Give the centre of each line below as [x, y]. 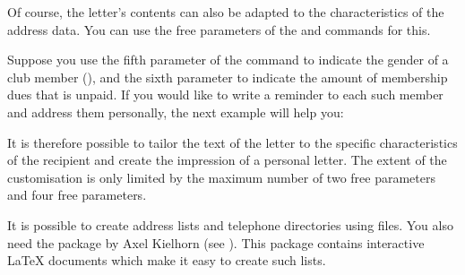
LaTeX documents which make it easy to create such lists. [167, 260]
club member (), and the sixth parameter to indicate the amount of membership [228, 77]
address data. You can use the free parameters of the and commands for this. [219, 29]
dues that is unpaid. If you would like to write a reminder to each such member [225, 95]
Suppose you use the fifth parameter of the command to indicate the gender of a [228, 60]
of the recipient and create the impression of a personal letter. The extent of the [227, 160]
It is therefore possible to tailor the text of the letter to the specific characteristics [232, 142]
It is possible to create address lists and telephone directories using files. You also [230, 224]
